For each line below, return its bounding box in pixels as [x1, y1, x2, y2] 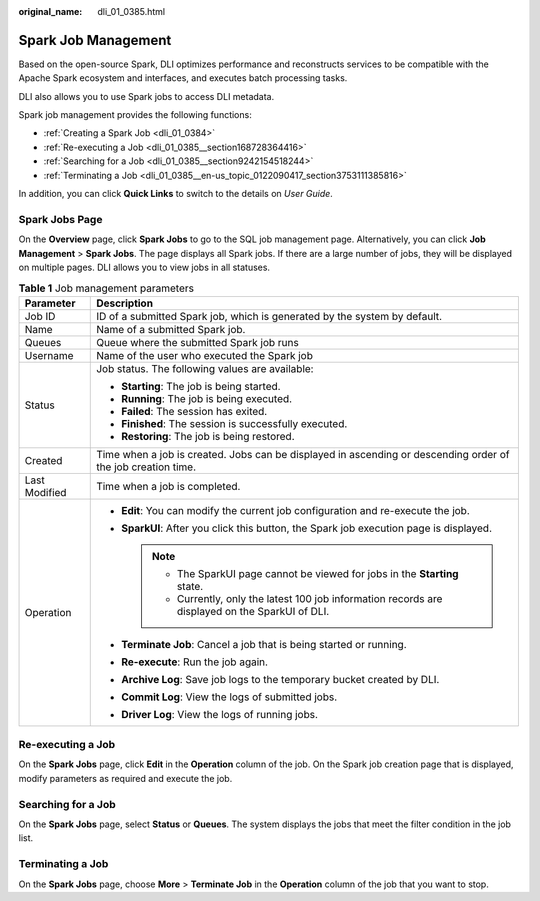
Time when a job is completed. [96, 479, 241, 493]
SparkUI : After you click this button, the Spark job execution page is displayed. [121, 521, 492, 535]
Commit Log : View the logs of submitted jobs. [121, 690, 338, 704]
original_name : [18, 6, 83, 17]
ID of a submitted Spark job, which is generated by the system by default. [96, 309, 443, 323]
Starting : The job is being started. [121, 379, 281, 393]
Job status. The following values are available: [96, 361, 314, 375]
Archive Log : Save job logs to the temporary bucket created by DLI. [121, 672, 440, 686]
